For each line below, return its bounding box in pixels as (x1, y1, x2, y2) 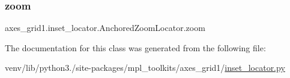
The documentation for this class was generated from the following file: (5, 41, 266, 54)
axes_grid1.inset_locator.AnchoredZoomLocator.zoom (5, 21, 205, 34)
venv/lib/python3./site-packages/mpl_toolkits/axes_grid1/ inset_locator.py (5, 61, 285, 74)
